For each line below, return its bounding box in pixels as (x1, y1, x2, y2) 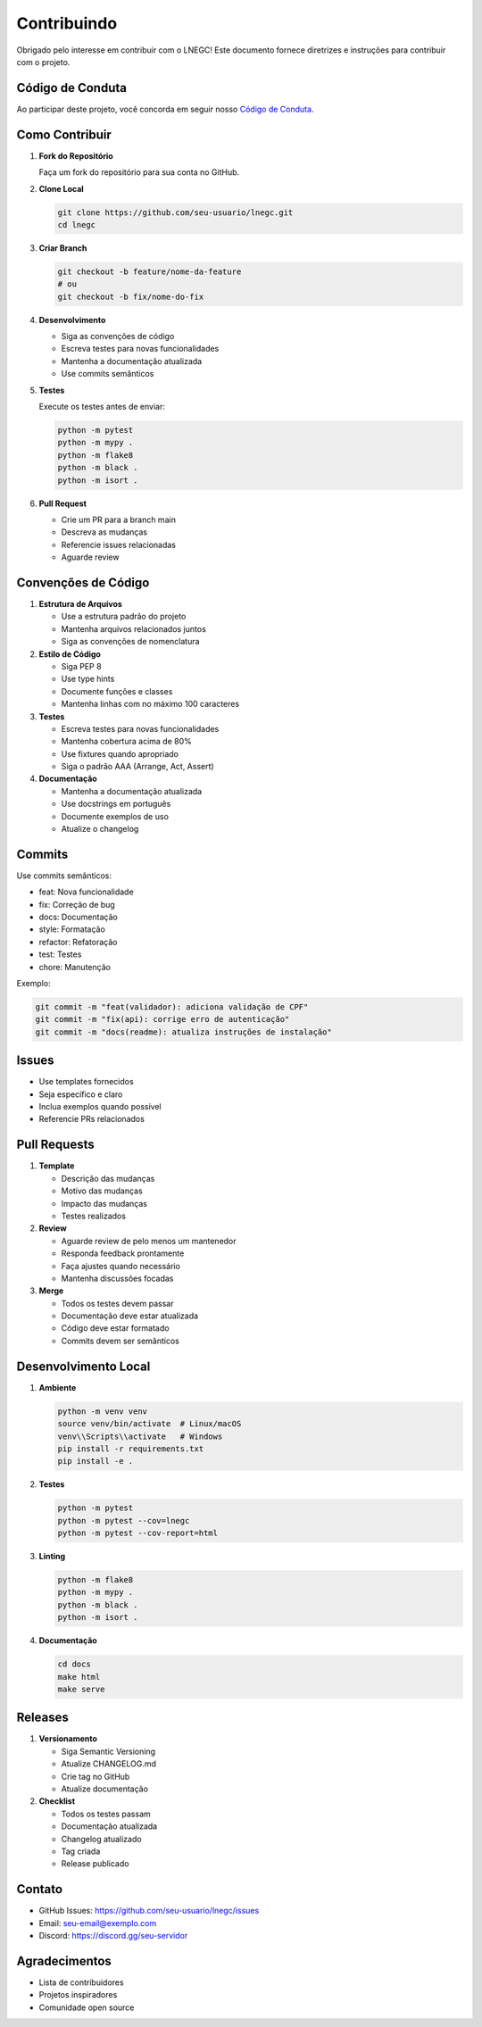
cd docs (57, 1659, 91, 1669)
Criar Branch (38, 242, 87, 253)
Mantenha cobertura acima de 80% (61, 736, 192, 747)
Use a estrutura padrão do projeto (61, 611, 187, 622)
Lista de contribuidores (38, 1977, 124, 1988)
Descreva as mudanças (61, 527, 147, 537)
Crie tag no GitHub (61, 1771, 130, 1782)
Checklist (38, 1796, 76, 1807)
